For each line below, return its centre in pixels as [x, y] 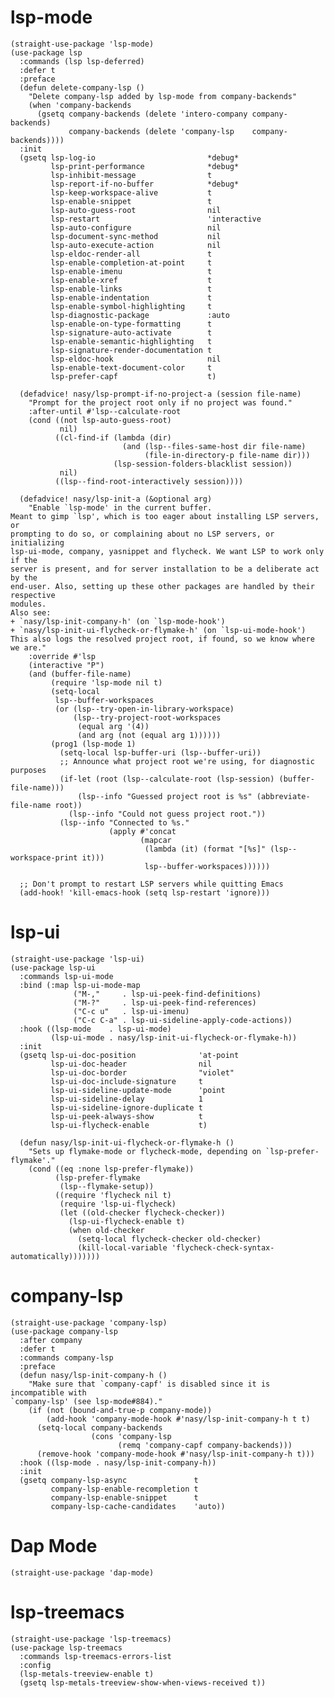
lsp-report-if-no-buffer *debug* [145, 184]
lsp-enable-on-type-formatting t [131, 324]
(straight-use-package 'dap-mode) [82, 1572]
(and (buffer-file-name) [80, 674]
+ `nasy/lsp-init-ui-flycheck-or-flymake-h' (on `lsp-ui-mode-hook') [158, 630]
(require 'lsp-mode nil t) [106, 682]
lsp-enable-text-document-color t [131, 367]
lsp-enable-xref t [131, 280]
